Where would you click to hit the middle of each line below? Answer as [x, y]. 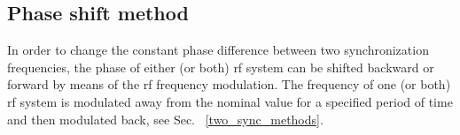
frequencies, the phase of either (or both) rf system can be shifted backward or [221, 67]
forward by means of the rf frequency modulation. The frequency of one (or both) [229, 84]
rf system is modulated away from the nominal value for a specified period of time [230, 101]
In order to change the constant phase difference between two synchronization [218, 50]
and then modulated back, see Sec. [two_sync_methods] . [165, 119]
